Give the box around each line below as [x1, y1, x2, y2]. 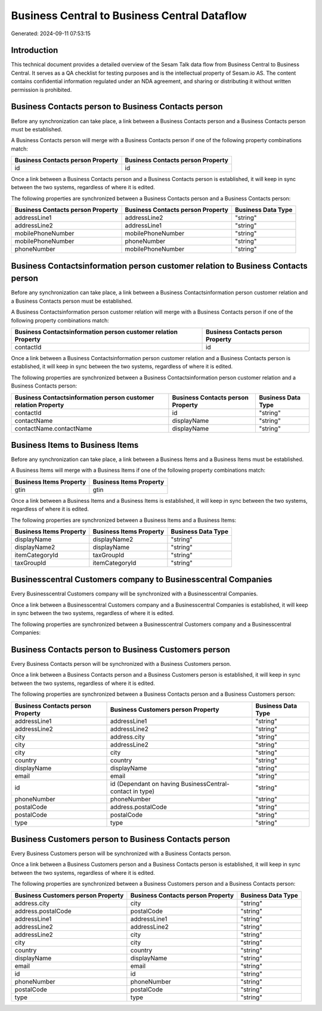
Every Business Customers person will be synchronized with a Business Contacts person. [11, 850, 232, 857]
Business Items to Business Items [11, 440, 139, 450]
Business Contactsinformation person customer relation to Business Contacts [11, 260, 308, 271]
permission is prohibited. [11, 86, 72, 93]
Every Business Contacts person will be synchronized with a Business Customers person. [11, 660, 232, 667]
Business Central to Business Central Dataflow [11, 9, 247, 22]
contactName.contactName [14, 424, 92, 432]
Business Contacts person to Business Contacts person [11, 102, 223, 112]
